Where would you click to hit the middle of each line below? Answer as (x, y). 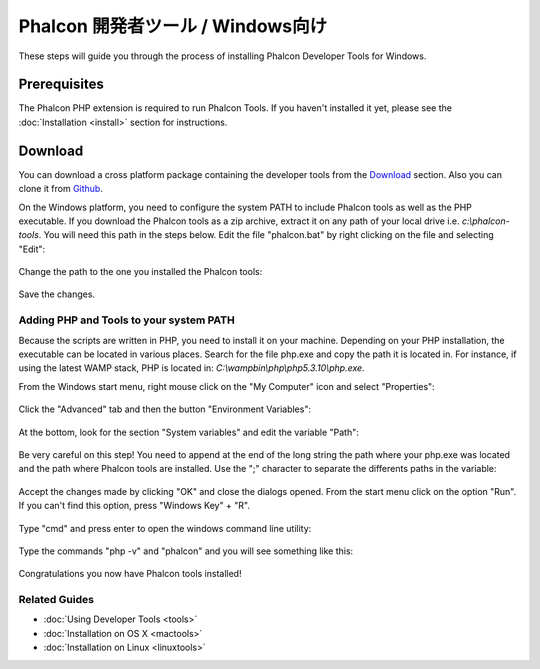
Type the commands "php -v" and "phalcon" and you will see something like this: (186, 551)
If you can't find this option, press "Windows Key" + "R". (134, 506)
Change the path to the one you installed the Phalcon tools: (140, 272)
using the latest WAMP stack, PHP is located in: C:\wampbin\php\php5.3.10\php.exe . (191, 368)
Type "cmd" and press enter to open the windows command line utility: (165, 528)
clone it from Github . (61, 189)
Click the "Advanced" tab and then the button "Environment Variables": (165, 409)
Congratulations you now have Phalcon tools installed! (130, 574)
